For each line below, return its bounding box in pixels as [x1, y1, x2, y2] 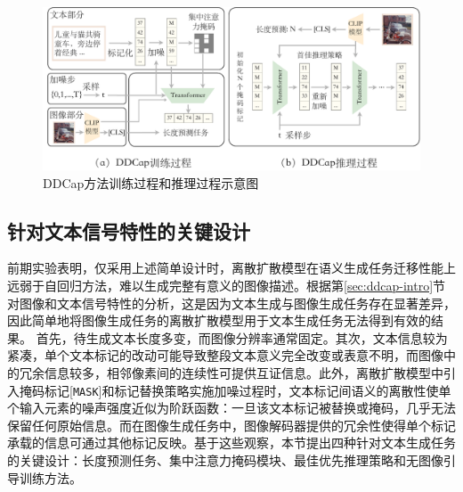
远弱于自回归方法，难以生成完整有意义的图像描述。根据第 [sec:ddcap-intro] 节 [7, 276, 446, 294]
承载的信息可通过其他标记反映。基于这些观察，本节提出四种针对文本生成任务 [7, 433, 456, 452]
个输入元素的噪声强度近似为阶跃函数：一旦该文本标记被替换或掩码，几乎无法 [7, 398, 456, 417]
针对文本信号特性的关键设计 [7, 217, 250, 244]
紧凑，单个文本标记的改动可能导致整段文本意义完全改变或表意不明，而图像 [7, 346, 443, 365]
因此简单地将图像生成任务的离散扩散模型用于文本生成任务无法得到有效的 [7, 311, 431, 330]
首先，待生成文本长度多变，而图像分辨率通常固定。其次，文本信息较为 [36, 328, 448, 347]
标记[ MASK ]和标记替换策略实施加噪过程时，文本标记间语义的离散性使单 [44, 381, 451, 399]
